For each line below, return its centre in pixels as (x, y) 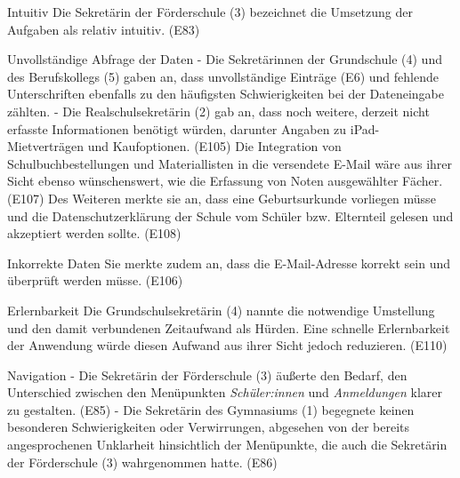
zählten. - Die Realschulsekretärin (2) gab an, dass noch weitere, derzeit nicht (218, 111)
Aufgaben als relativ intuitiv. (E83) (104, 29)
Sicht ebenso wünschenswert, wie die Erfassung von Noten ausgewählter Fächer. (225, 181)
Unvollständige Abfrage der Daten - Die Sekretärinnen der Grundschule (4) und (225, 59)
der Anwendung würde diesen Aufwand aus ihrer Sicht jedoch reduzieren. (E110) (227, 345)
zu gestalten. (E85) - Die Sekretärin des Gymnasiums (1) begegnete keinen (211, 409)
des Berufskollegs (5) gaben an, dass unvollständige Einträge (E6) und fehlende (223, 76)
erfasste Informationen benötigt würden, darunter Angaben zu (177, 128)
